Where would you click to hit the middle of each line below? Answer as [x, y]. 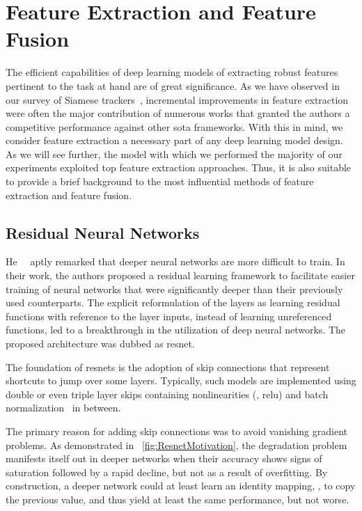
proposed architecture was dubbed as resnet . [100, 344]
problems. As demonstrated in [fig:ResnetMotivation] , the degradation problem [176, 445]
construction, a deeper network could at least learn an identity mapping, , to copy [181, 486]
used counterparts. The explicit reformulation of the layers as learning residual [173, 302]
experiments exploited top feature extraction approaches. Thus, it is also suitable [179, 167]
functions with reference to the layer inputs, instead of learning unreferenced [169, 316]
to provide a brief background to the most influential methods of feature [160, 181]
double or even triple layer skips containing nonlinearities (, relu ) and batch [167, 394]
